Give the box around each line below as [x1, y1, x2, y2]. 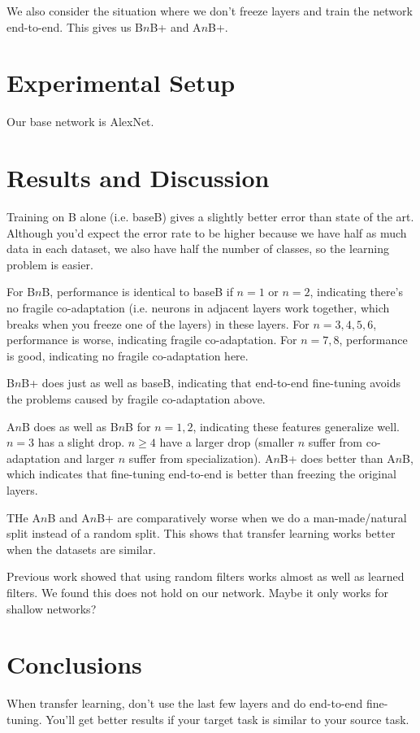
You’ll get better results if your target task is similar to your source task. [45, 710, 409, 727]
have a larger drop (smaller [159, 434, 294, 451]
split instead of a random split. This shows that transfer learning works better [6, 525, 396, 542]
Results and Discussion [6, 161, 270, 194]
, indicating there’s [310, 283, 404, 300]
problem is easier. [6, 255, 93, 273]
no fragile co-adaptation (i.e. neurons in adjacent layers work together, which [6, 299, 390, 316]
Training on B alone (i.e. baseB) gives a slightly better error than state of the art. [6, 208, 414, 225]
